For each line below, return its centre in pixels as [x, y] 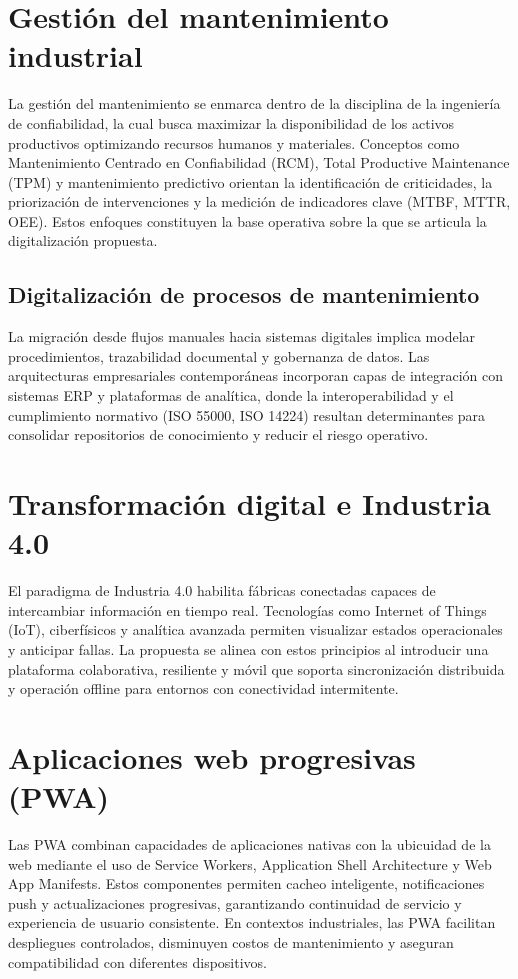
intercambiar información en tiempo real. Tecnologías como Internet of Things [247, 609]
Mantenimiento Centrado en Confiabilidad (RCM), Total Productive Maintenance [259, 162]
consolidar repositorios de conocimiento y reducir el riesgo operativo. [218, 434]
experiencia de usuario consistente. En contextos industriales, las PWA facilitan [252, 922]
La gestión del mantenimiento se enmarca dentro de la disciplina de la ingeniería [254, 103]
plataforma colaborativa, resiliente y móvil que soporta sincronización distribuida [256, 668]
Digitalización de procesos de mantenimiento [244, 294]
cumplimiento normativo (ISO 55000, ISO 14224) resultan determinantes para [247, 414]
